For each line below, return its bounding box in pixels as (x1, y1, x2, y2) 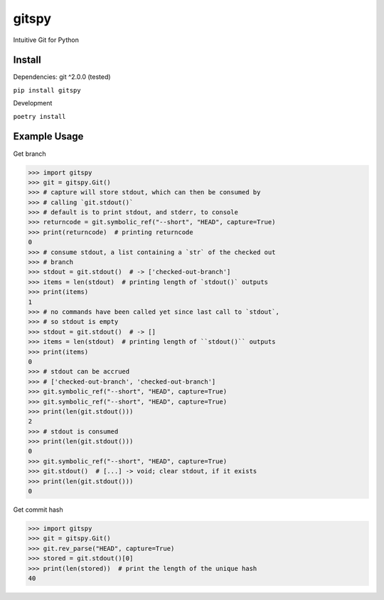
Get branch (13, 149, 46, 158)
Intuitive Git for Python (13, 36, 80, 44)
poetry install (13, 112, 67, 120)
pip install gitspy (13, 86, 81, 94)
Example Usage (13, 130, 84, 142)
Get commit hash (13, 505, 63, 514)
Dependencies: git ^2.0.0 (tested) (13, 73, 111, 81)
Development (13, 99, 53, 107)
